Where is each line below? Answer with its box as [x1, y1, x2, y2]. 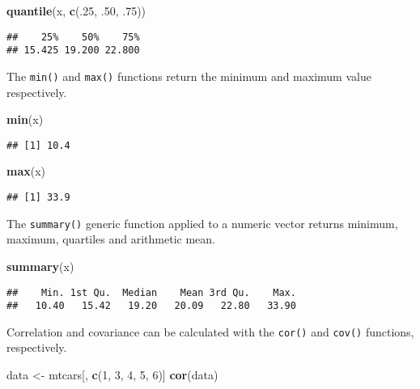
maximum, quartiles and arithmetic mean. [6, 230, 215, 247]
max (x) [6, 163, 46, 180]
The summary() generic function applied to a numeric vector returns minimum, [6, 214, 398, 231]
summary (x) [6, 257, 74, 274]
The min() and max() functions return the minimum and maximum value [6, 67, 371, 84]
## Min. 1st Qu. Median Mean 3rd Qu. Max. [6, 286, 296, 298]
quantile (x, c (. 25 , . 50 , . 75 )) [6, 2, 146, 19]
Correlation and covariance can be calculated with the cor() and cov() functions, [6, 323, 414, 340]
